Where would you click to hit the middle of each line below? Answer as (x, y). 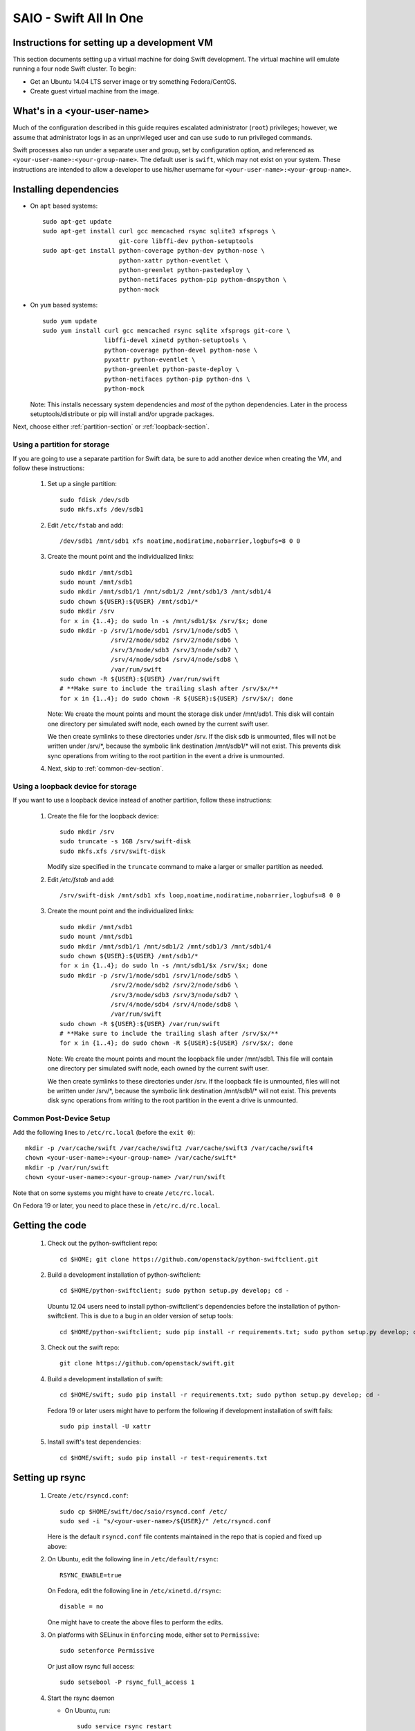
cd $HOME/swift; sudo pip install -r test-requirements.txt (164, 1458)
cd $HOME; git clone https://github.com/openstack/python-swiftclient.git (189, 1259)
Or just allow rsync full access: (91, 1666)
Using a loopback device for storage (75, 786)
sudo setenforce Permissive (107, 1651)
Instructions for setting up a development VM (113, 43)
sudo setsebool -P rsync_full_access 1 (127, 1682)
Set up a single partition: (82, 484)
